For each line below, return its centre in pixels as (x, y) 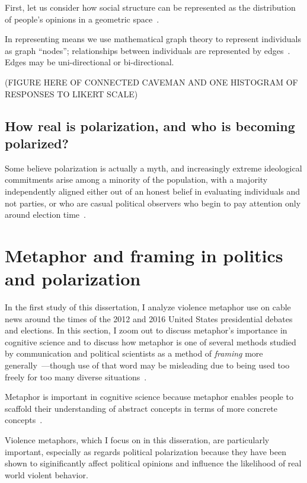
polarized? (37, 143)
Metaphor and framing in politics (144, 255)
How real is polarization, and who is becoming (150, 125)
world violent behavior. (47, 474)
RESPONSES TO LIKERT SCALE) (71, 93)
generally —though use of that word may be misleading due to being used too (147, 365)
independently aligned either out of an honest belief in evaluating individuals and (153, 191)
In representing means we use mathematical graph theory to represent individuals (153, 39)
